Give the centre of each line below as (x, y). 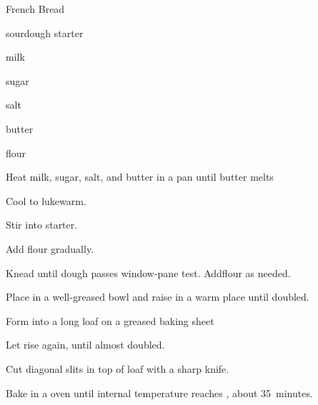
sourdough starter (45, 32)
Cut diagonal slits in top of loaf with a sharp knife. (118, 368)
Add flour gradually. (50, 248)
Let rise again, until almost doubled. (85, 345)
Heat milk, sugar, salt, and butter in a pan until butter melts (140, 177)
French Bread (35, 9)
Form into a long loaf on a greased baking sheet (110, 320)
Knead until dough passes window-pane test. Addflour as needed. (148, 272)
